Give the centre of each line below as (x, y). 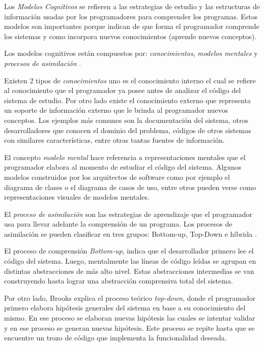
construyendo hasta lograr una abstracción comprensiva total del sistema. (119, 281)
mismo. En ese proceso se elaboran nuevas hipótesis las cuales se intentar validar (130, 318)
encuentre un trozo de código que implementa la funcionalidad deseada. (115, 338)
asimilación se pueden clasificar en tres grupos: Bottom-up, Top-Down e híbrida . (130, 233)
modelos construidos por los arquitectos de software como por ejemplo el (117, 177)
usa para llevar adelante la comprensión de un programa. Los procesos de (118, 224)
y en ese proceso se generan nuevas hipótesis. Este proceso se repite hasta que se (129, 327)
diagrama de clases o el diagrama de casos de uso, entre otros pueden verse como (130, 187)
